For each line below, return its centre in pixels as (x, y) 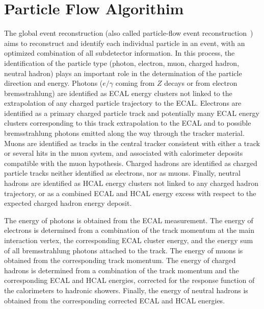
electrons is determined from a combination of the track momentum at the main (129, 230)
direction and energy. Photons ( (54, 83)
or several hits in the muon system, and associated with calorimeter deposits (124, 153)
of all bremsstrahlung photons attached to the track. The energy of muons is (124, 250)
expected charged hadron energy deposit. (68, 203)
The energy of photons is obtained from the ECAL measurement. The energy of (129, 220)
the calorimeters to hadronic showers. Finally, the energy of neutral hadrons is (126, 290)
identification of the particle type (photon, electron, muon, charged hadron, (122, 63)
